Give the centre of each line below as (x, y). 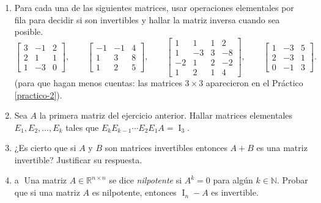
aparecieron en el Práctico (254, 82)
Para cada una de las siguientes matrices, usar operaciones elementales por (154, 7)
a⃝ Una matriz (41, 180)
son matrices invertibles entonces (166, 148)
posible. (29, 31)
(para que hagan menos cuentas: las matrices (98, 82)
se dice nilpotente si (146, 180)
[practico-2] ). (38, 94)
